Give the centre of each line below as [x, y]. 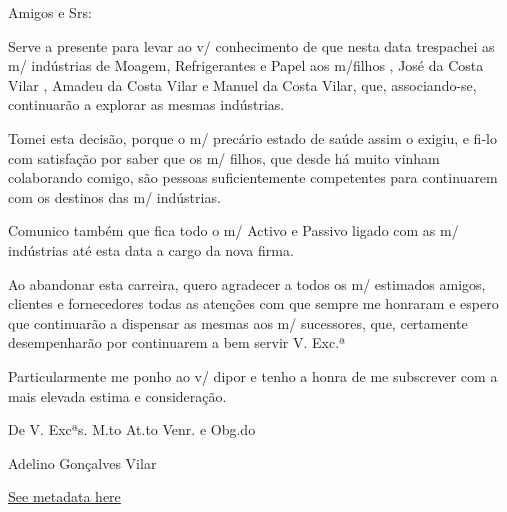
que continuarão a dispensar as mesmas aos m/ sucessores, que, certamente [238, 322]
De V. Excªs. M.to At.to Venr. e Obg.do [132, 429]
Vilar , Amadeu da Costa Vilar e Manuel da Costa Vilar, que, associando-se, [242, 84]
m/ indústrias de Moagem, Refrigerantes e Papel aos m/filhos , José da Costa [246, 65]
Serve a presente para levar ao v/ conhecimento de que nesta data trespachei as [251, 45]
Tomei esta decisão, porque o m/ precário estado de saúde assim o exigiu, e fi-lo [252, 137]
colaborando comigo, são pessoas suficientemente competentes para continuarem [253, 177]
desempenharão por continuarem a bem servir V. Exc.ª [177, 342]
